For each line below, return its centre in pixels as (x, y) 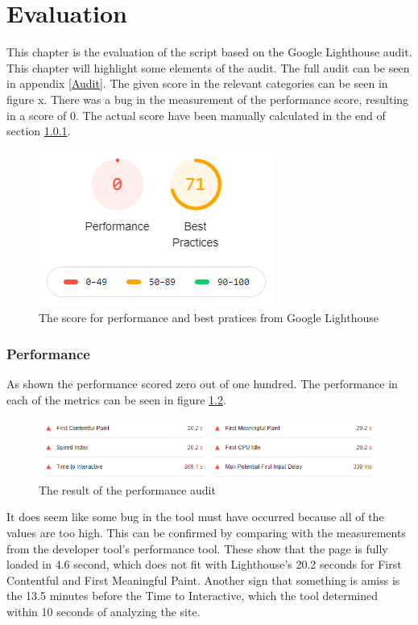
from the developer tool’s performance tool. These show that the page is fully (197, 548)
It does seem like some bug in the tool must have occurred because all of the (195, 517)
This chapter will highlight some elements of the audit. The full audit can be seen (208, 67)
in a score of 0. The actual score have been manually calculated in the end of (196, 115)
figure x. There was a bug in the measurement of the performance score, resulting (208, 99)
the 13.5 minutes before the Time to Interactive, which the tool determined (192, 596)
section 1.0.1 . (39, 131)
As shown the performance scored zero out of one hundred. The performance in (202, 384)
